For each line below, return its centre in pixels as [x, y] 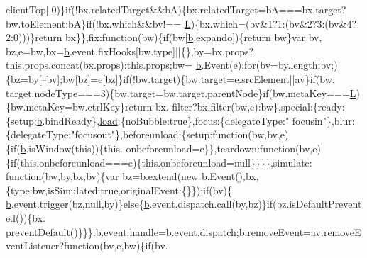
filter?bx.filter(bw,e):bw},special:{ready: [258, 107]
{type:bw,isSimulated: [53, 190]
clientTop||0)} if [39, 9]
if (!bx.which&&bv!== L [138, 23]
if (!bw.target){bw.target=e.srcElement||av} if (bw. [229, 78]
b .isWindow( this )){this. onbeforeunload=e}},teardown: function [158, 148]
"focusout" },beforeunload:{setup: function [160, 134]
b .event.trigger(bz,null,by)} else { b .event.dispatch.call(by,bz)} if [139, 204]
